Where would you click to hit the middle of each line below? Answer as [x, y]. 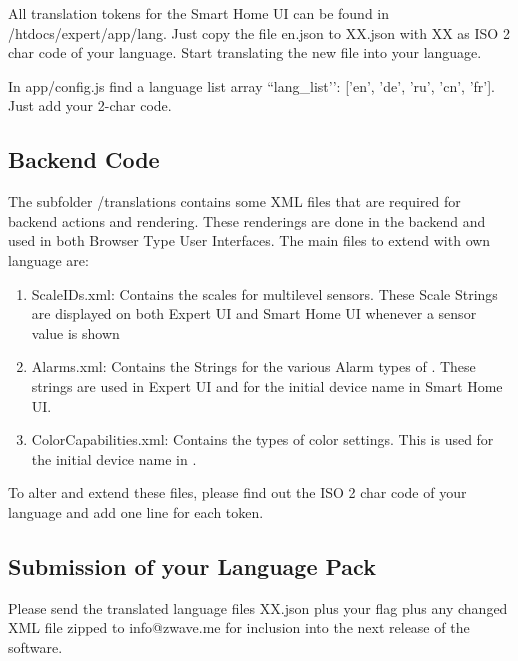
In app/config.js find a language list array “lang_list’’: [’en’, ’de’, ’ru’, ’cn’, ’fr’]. [251, 85]
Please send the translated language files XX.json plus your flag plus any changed [258, 607]
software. [35, 646]
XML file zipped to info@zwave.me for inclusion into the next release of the [239, 627]
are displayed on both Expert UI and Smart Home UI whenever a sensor [254, 313]
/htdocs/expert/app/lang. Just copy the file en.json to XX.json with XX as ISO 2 [259, 32]
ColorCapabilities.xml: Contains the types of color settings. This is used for [262, 439]
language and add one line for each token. [136, 511]
